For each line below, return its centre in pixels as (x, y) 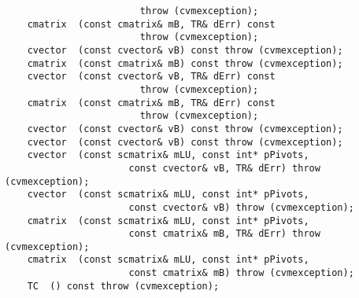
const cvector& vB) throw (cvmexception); (241, 207)
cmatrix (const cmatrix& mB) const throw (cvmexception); (185, 63)
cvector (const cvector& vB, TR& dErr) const (151, 77)
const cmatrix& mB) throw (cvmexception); (241, 273)
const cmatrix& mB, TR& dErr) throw (224, 234)
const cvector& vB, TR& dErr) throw (224, 168)
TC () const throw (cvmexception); (123, 286)
